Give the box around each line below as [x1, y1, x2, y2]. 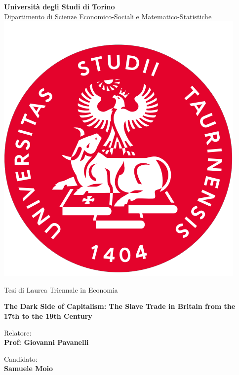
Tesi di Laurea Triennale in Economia [4, 284, 118, 295]
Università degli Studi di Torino [4, 1, 115, 11]
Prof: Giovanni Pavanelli [4, 337, 89, 347]
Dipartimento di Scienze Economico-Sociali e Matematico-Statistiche [4, 11, 212, 21]
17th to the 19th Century [4, 310, 92, 321]
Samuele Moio [4, 363, 53, 374]
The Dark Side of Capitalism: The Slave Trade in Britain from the [4, 301, 236, 311]
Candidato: [4, 353, 38, 364]
